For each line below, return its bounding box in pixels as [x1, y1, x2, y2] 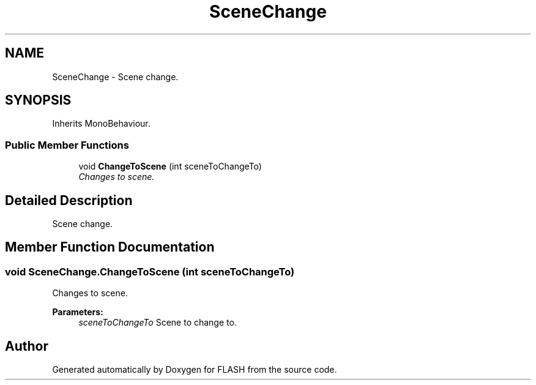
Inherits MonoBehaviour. [52, 118, 151, 129]
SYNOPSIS [5, 92, 72, 108]
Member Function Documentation [5, 239, 215, 255]
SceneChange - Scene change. [52, 71, 179, 82]
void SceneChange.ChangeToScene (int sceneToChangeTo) [5, 265, 295, 278]
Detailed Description [5, 192, 133, 208]
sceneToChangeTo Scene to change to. [78, 317, 237, 328]
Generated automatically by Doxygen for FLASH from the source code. [52, 364, 337, 375]
